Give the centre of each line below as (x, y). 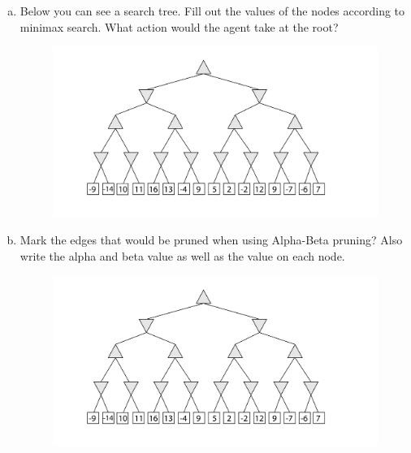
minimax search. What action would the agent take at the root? (179, 26)
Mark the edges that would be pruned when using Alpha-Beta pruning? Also (211, 240)
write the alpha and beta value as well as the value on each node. (182, 256)
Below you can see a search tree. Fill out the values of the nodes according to (212, 11)
